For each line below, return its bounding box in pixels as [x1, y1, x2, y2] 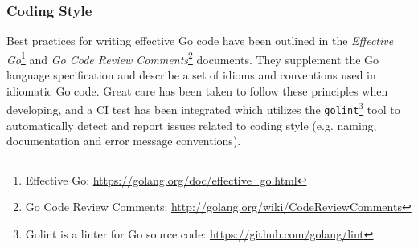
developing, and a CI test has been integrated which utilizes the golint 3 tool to [6, 99, 400, 117]
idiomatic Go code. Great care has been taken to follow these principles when [6, 82, 388, 99]
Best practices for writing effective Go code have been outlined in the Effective [6, 32, 394, 49]
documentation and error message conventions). [6, 132, 241, 149]
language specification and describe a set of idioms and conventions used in [6, 67, 376, 83]
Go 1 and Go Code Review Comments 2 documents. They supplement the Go [6, 48, 379, 67]
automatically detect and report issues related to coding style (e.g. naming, [6, 116, 377, 133]
